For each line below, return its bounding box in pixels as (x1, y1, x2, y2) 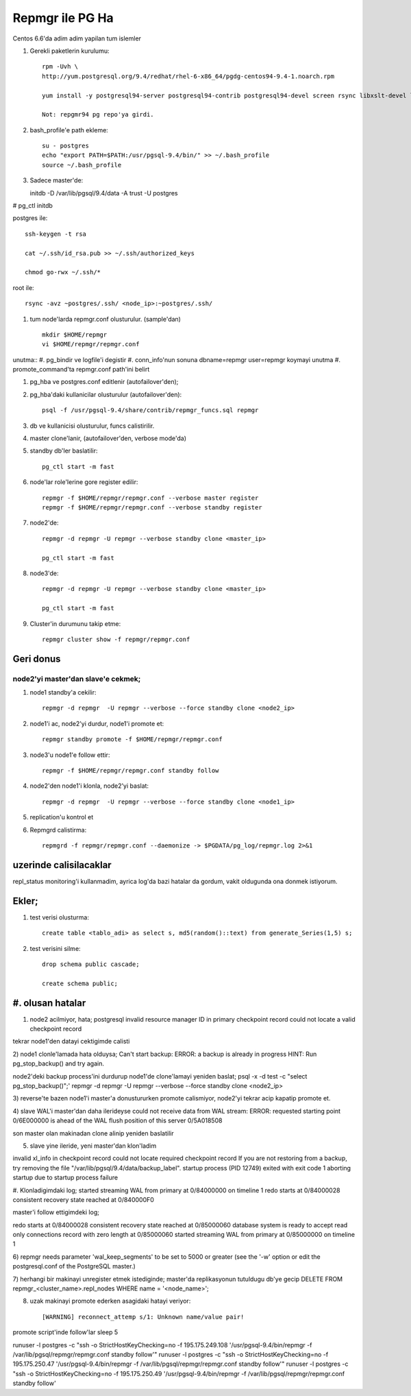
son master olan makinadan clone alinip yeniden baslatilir (12, 1129, 174, 1138)
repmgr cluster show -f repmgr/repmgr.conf (42, 635, 190, 643)
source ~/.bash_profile (42, 161, 122, 169)
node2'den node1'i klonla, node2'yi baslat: (29, 782, 149, 790)
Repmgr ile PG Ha (12, 10, 114, 25)
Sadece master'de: (29, 176, 84, 184)
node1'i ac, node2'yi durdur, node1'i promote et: (29, 719, 164, 727)
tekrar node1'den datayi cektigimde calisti (12, 1037, 130, 1046)
